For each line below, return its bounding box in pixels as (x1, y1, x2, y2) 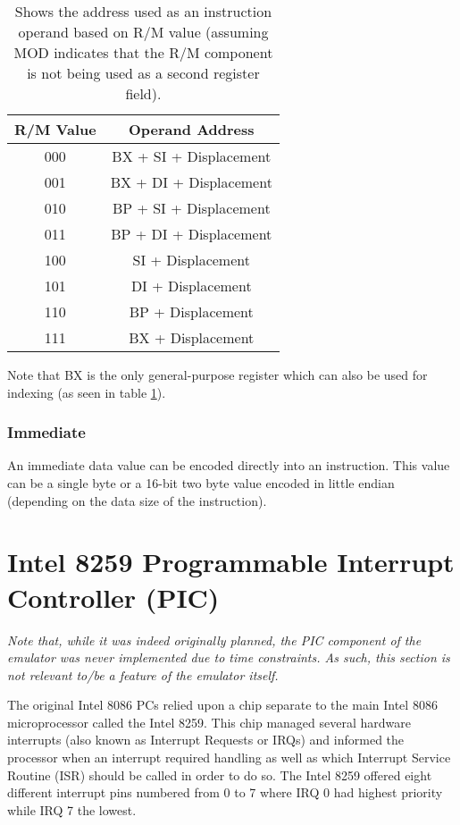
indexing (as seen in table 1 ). (7, 383, 166, 401)
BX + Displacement (129, 327, 255, 348)
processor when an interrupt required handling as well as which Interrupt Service (7, 748, 451, 767)
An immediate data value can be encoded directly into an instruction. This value (7, 456, 450, 475)
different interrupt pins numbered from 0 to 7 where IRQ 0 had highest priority (7, 783, 443, 802)
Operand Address (129, 119, 255, 139)
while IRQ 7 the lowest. (7, 800, 137, 819)
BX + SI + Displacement (112, 146, 272, 166)
